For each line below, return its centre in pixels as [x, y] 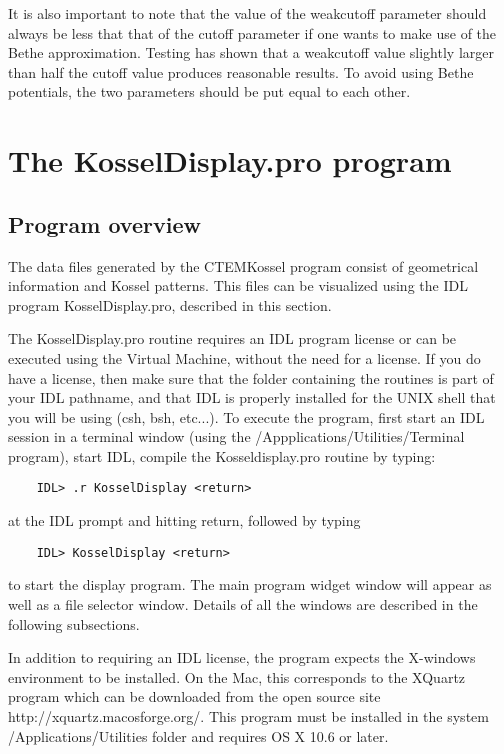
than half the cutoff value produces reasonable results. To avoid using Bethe [241, 71]
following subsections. [74, 623]
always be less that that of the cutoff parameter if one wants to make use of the [252, 32]
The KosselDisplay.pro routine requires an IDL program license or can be [232, 338]
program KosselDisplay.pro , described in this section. [170, 304]
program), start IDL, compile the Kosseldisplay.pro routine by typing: [222, 455]
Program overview [104, 223]
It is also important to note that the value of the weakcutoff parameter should [247, 13]
